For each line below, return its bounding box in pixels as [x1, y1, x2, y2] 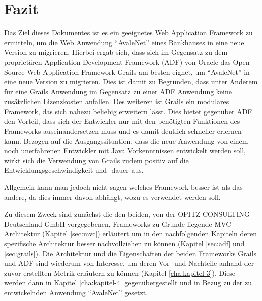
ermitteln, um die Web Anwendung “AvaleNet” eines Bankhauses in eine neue [4, 37, 244, 47]
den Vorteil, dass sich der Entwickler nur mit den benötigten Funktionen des [4, 116, 240, 126]
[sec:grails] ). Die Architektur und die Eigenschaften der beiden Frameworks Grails [4, 248, 257, 258]
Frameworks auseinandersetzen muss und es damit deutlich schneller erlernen [4, 126, 242, 136]
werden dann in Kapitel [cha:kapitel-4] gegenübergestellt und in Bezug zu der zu [4, 277, 252, 288]
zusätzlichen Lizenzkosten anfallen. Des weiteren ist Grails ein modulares [4, 96, 229, 107]
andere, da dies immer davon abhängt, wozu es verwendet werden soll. [4, 191, 221, 202]
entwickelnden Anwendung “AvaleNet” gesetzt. [4, 287, 148, 297]
